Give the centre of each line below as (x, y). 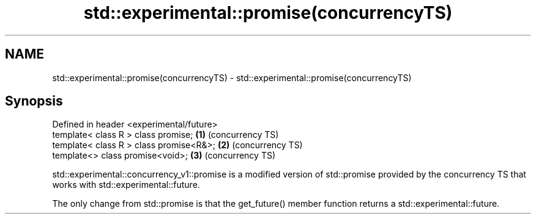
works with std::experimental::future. (126, 185)
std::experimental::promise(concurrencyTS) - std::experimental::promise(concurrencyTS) (232, 77)
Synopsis (34, 101)
